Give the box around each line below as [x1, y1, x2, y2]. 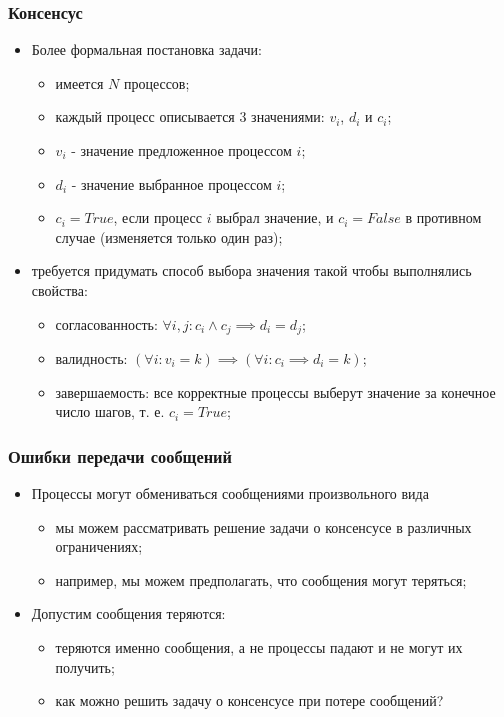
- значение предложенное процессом [71, 140, 292, 160]
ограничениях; [55, 536, 143, 557]
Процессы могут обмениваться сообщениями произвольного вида [31, 483, 429, 504]
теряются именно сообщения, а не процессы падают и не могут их [55, 636, 463, 657]
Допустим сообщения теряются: [31, 603, 226, 624]
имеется [55, 72, 104, 93]
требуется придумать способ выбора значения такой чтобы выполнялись [31, 260, 472, 281]
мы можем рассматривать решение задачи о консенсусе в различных [55, 516, 472, 537]
